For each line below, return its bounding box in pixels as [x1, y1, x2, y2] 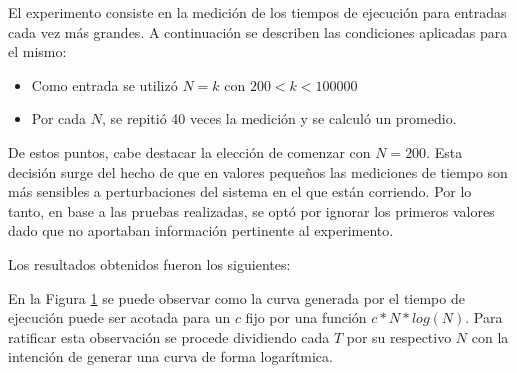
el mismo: [8, 41, 67, 62]
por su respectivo [346, 326, 452, 347]
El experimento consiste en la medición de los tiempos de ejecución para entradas [8, 2, 507, 22]
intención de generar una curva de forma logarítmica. [8, 346, 333, 367]
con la [471, 326, 509, 347]
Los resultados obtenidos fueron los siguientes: [8, 253, 291, 274]
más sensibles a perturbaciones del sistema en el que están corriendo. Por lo [8, 181, 472, 202]
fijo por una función [245, 307, 367, 328]
